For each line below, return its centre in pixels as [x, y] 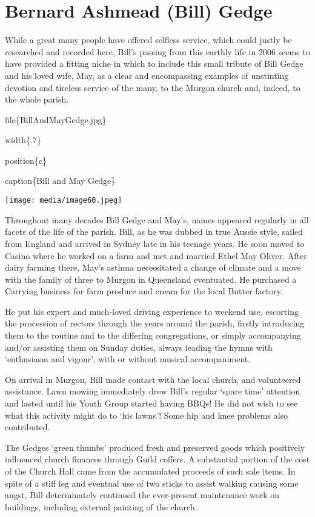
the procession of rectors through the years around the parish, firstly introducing [155, 323]
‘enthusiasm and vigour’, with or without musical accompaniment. [128, 359]
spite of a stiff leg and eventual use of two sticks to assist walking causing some [152, 483]
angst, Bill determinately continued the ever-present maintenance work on [142, 495]
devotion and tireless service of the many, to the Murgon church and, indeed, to [153, 87]
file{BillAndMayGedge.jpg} [56, 119]
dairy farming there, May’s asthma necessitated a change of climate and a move [153, 267]
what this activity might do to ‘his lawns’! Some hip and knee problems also [147, 415]
